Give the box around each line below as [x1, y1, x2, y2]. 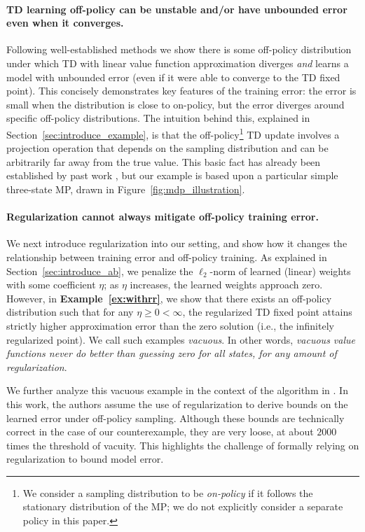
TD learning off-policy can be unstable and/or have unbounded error [6, 1, 347, 16]
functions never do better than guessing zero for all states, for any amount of [6, 346, 337, 360]
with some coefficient [6, 277, 96, 292]
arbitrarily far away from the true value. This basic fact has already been [6, 154, 321, 169]
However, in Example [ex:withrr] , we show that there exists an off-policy [6, 290, 332, 305]
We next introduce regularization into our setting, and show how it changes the [6, 236, 347, 251]
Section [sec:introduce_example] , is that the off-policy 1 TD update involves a [6, 125, 340, 141]
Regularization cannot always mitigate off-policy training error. [6, 209, 319, 224]
